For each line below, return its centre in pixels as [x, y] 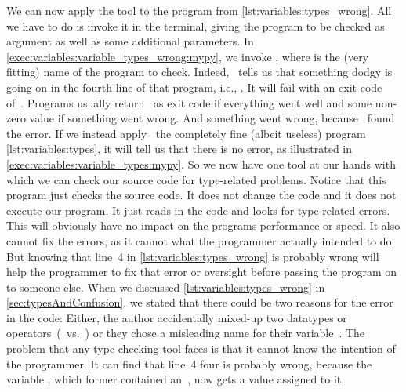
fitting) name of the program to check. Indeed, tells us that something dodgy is [199, 72]
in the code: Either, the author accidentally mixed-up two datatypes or [177, 317]
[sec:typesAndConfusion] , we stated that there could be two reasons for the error [200, 302]
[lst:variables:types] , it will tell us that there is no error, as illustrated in [179, 149]
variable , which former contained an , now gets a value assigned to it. [176, 379]
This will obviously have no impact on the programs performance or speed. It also [203, 225]
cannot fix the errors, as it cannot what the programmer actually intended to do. [201, 240]
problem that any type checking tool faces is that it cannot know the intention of [201, 348]
